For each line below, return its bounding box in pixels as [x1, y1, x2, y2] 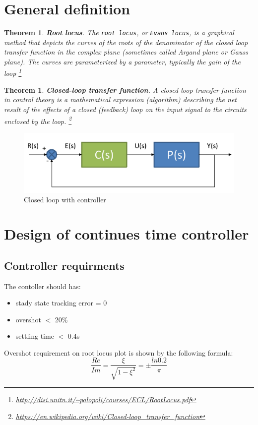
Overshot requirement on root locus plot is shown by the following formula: [4, 347, 233, 358]
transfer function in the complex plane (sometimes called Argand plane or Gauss [4, 47, 248, 57]
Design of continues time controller [4, 224, 249, 244]
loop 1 [4, 66, 22, 78]
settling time [15, 331, 54, 341]
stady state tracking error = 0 [15, 298, 107, 308]
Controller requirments [4, 257, 125, 273]
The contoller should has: [4, 281, 81, 291]
